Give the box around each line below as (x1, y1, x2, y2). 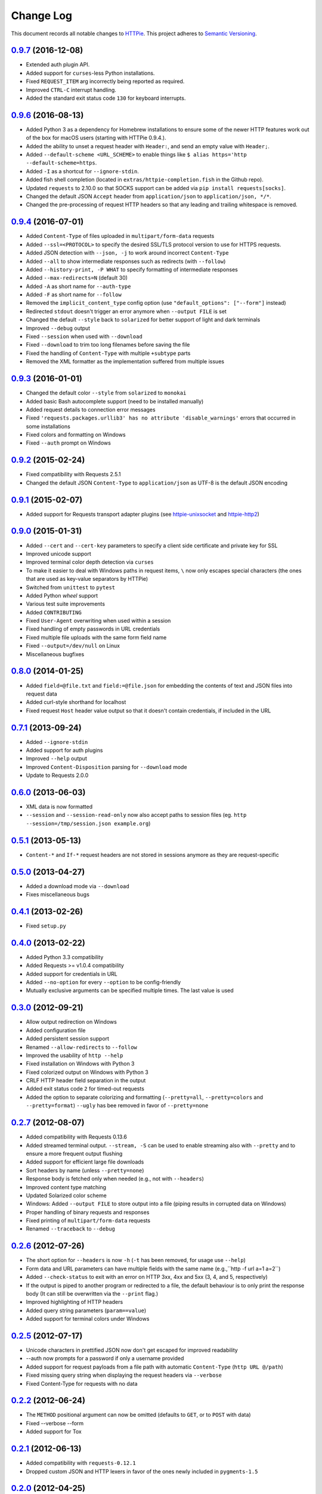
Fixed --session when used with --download (26, 333, 143, 340)
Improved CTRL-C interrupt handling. (26, 86, 116, 93)
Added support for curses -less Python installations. (26, 69, 155, 76)
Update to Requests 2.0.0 (26, 772, 89, 779)
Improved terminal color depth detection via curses (26, 559, 154, 566)
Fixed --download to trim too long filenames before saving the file (26, 341, 190, 348)
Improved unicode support (26, 550, 92, 557)
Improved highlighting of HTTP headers (26, 1299, 123, 1306)
